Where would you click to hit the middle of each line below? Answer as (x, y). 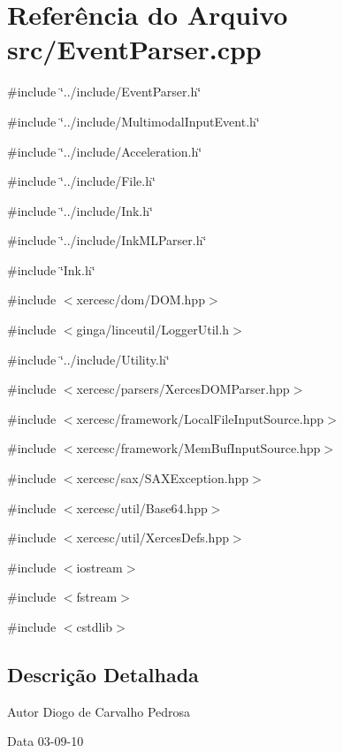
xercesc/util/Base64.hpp (142, 507)
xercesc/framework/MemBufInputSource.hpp (198, 448)
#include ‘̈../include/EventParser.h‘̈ (104, 92)
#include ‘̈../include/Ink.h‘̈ (80, 210)
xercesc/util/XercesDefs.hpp (152, 538)
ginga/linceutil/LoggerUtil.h (153, 330)
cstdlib (95, 626)
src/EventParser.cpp (134, 49)
